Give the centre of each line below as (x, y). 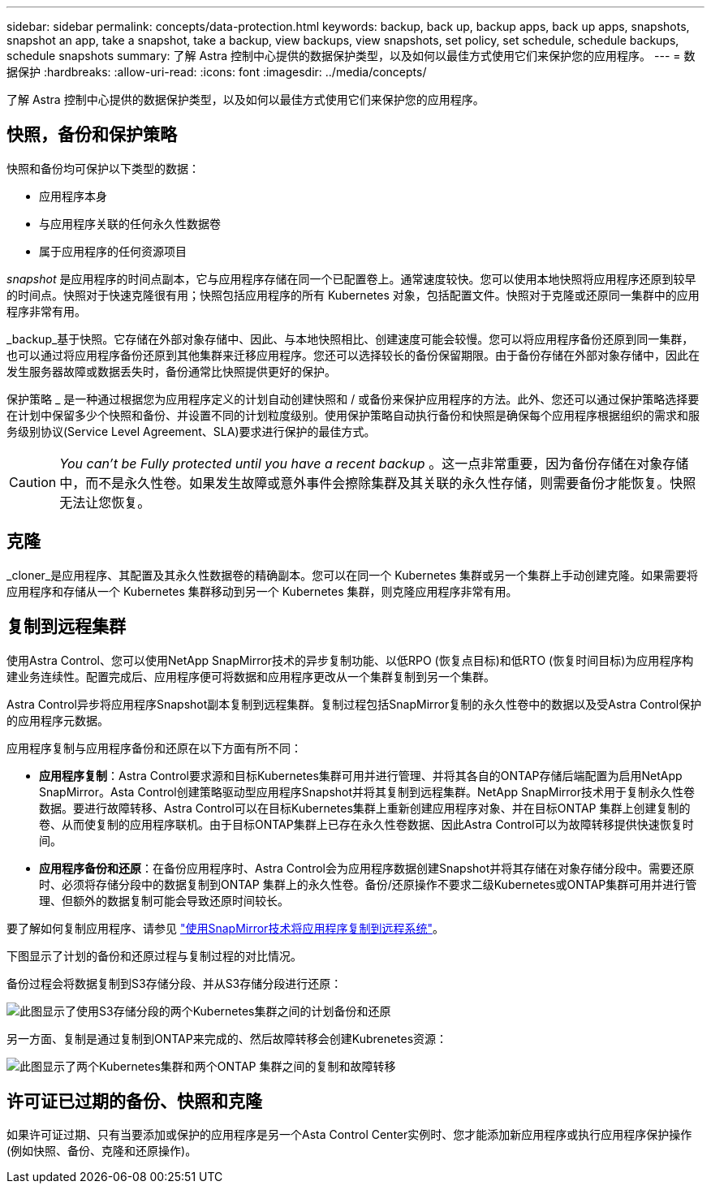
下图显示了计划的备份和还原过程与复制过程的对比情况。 (154, 955)
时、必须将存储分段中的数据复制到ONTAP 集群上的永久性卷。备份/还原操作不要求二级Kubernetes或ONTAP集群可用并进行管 (368, 884)
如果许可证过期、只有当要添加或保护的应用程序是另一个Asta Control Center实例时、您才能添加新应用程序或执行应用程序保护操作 (349, 1135)
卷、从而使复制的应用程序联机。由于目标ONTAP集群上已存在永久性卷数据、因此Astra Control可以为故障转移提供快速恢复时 (366, 824)
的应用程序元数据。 (58, 720)
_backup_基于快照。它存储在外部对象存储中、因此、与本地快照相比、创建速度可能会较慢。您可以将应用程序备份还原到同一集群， (350, 338)
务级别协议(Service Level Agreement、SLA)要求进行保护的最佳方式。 (191, 431)
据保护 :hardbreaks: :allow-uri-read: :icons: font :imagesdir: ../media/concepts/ (217, 72)
